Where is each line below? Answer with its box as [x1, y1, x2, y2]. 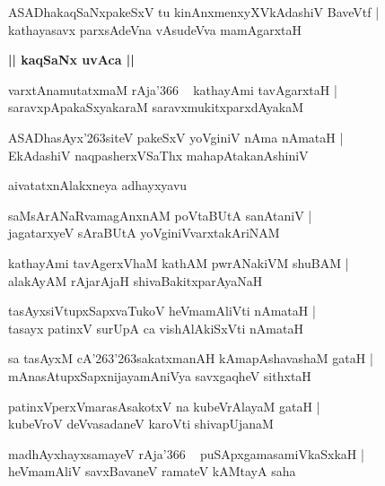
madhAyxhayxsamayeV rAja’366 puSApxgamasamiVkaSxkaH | [8, 444, 364, 463]
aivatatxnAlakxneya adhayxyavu [8, 176, 188, 195]
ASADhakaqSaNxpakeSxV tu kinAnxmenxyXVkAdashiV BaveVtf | [8, 3, 380, 21]
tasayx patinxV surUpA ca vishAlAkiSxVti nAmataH [8, 318, 303, 337]
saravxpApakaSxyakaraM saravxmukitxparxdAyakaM [8, 98, 303, 117]
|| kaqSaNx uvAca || [8, 50, 135, 69]
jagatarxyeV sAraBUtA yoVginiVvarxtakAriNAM [8, 223, 280, 242]
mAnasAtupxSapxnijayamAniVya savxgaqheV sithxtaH [8, 366, 311, 385]
